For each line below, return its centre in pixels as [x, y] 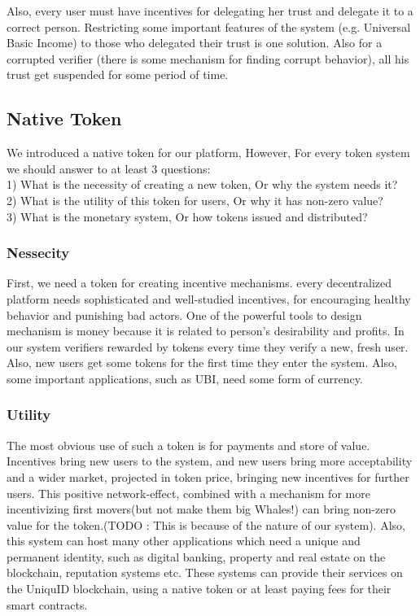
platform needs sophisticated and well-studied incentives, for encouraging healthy [209, 298]
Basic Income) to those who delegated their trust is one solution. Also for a [195, 43]
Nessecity [38, 253]
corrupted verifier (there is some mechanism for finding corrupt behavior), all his [208, 58]
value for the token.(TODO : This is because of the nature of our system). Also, [206, 524]
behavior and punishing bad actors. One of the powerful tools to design [184, 315]
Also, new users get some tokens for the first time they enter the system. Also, [202, 363]
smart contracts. [47, 604]
